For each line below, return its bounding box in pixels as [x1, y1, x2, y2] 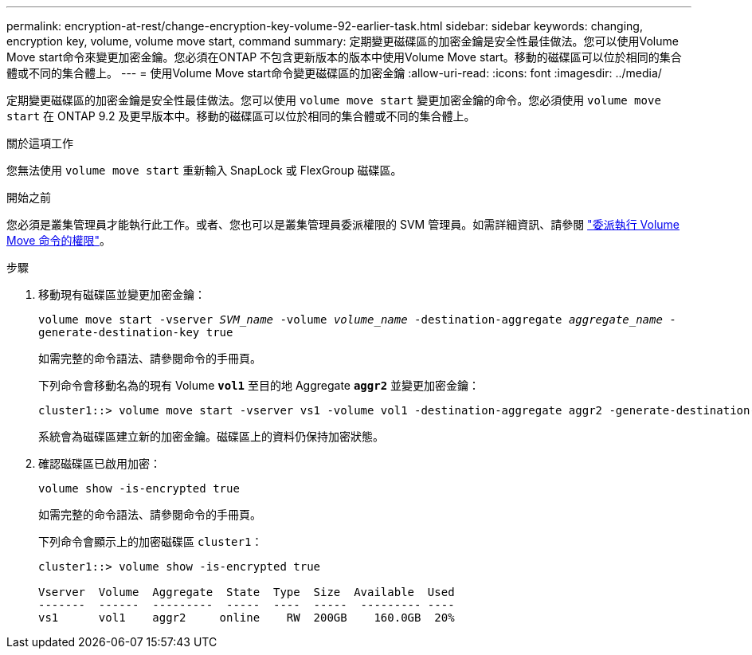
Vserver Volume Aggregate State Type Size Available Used [38, 586, 455, 598]
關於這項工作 [6, 136, 73, 150]
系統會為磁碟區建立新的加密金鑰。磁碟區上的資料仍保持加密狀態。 [38, 429, 384, 443]
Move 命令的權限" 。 [6, 233, 111, 247]
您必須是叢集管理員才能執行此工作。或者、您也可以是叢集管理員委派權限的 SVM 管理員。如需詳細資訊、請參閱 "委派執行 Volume [6, 218, 680, 231]
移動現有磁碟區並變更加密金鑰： [38, 288, 206, 301]
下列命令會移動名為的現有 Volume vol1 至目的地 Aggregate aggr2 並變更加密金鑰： [38, 378, 480, 392]
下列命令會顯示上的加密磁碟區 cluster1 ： [38, 535, 263, 548]
